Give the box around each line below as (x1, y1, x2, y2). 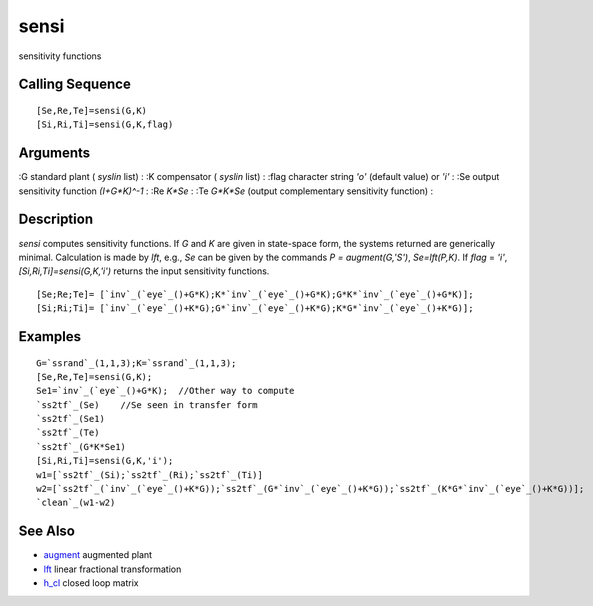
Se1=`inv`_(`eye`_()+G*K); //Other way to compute (36, 385, 295, 397)
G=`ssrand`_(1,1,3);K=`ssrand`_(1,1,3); (36, 357, 237, 369)
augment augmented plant (43, 549, 153, 561)
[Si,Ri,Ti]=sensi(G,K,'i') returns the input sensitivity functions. (18, 265, 270, 277)
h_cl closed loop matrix (43, 577, 139, 589)
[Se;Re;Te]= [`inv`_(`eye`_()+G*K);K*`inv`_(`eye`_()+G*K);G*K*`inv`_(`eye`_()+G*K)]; (36, 288, 474, 300)
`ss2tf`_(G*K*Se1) (36, 441, 127, 452)
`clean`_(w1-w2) (36, 497, 116, 509)
